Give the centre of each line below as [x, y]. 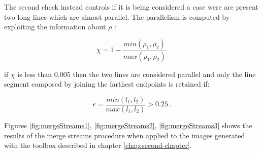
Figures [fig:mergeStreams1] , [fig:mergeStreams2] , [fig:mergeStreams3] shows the [128, 125]
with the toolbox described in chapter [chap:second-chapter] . [98, 145]
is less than [35, 74]
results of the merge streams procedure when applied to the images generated [125, 135]
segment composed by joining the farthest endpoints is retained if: [107, 84]
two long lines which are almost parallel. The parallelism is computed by [117, 16]
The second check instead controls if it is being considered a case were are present [131, 7]
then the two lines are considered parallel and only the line [164, 74]
